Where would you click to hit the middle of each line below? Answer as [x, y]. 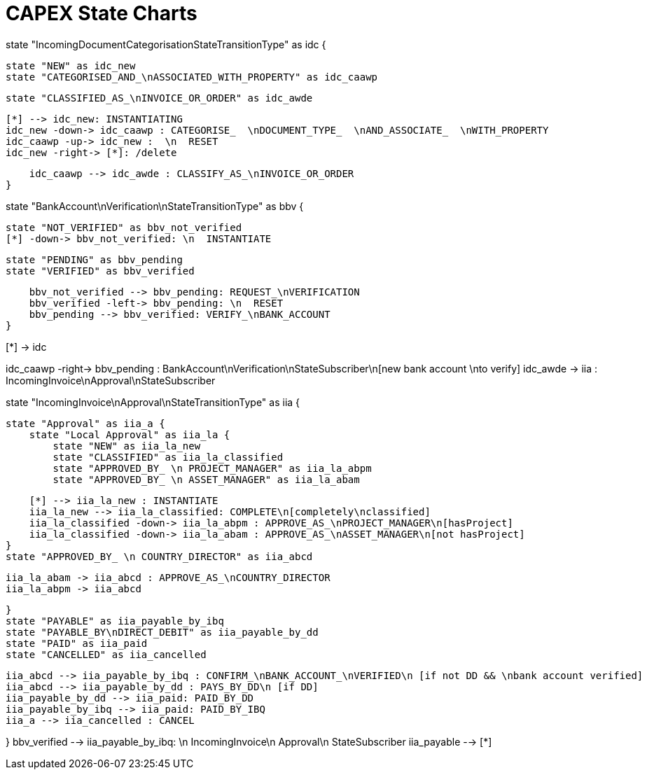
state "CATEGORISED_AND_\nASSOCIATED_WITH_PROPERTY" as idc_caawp [192, 77]
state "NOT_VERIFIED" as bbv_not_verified [124, 227]
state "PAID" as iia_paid [77, 643]
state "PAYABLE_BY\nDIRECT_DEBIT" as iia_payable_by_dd [162, 632]
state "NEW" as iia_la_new [127, 446]
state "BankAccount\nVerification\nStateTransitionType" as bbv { [155, 206]
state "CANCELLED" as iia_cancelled [106, 654]
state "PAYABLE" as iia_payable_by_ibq [115, 621]
